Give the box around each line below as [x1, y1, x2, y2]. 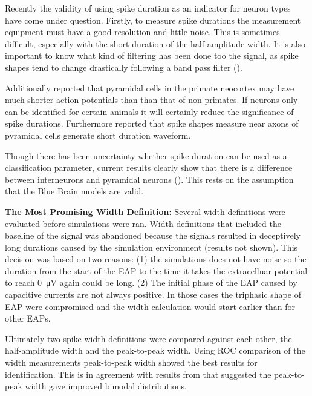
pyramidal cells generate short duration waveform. [5, 128, 191, 141]
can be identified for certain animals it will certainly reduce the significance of [5, 105, 294, 117]
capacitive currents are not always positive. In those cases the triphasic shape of [5, 288, 301, 301]
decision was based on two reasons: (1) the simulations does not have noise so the [5, 252, 307, 265]
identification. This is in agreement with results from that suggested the [5, 368, 271, 380]
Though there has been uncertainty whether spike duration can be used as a [5, 149, 287, 162]
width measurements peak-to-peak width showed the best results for [5, 356, 258, 369]
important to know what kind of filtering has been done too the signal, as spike [5, 49, 299, 62]
